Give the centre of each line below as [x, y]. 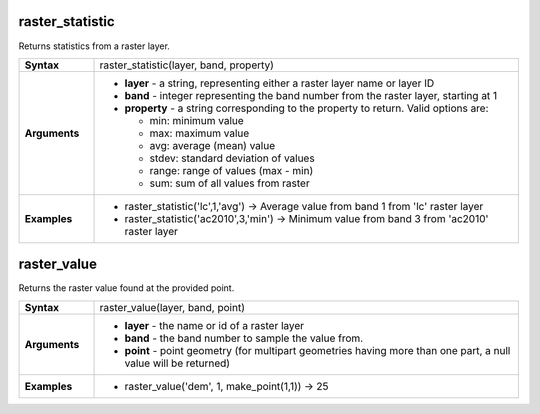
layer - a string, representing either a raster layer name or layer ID [279, 83]
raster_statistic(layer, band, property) [187, 65]
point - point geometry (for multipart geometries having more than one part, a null [317, 350]
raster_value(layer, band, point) [172, 307]
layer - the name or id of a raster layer [214, 325]
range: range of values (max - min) [231, 170]
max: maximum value [199, 133]
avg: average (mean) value [212, 145]
